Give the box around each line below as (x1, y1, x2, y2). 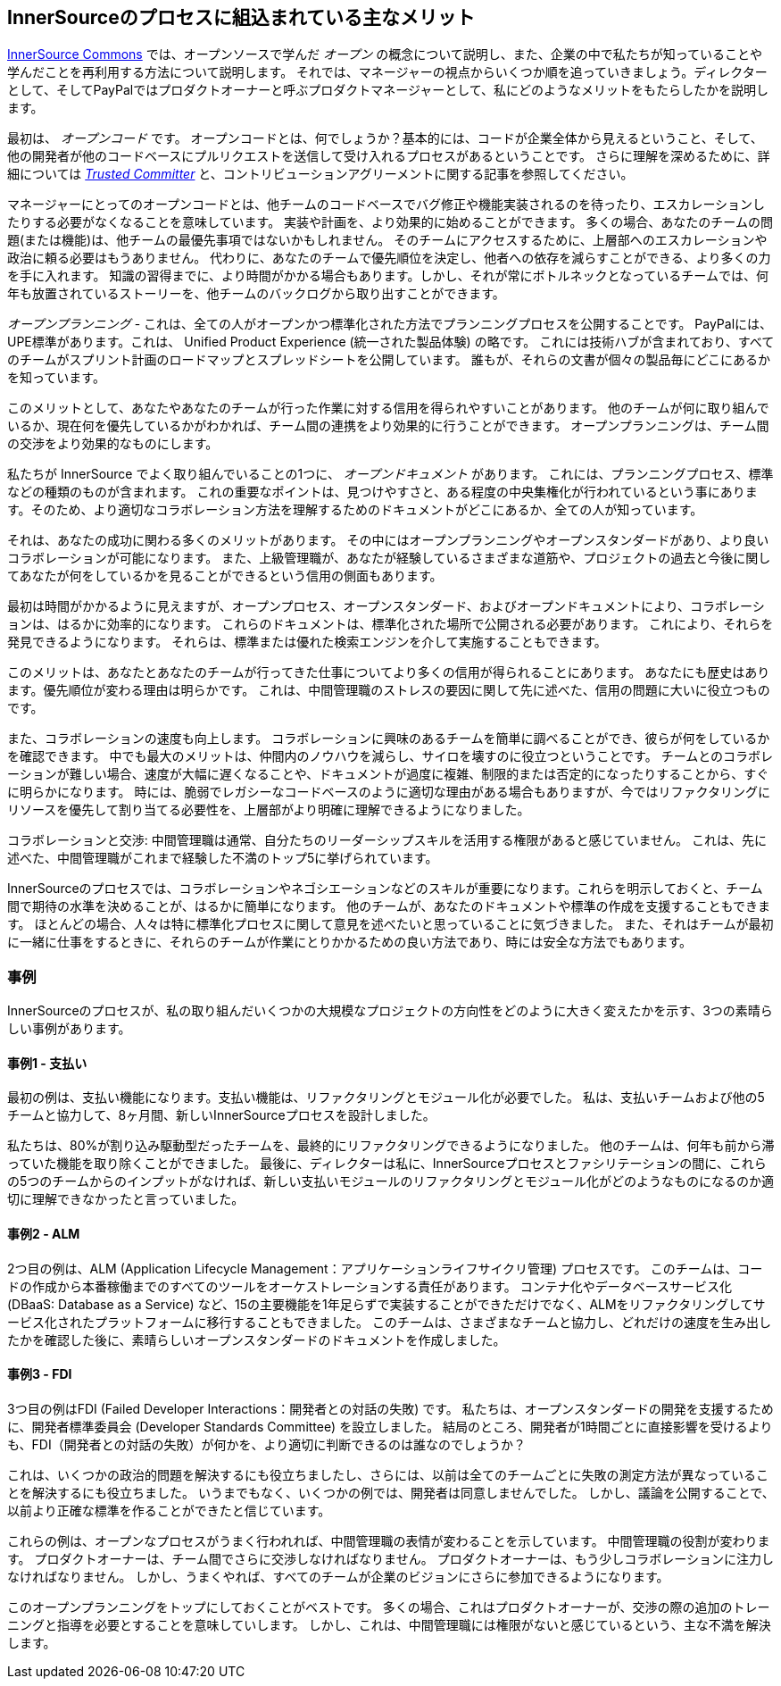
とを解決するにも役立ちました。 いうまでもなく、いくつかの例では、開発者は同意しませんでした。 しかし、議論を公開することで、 (7, 1484, 775, 1500)
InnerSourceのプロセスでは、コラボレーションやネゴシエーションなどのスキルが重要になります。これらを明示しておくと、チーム (7, 881, 763, 897)
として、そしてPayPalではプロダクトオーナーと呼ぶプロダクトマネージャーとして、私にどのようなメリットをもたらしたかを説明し (7, 82, 769, 98)
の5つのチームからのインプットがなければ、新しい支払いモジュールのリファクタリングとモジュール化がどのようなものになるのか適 (7, 1173, 774, 1189)
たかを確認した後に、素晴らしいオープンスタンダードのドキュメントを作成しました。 (7, 1331, 506, 1348)
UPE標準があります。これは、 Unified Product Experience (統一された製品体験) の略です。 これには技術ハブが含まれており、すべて (7, 334, 775, 350)
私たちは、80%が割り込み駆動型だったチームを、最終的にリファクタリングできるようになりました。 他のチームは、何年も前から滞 (7, 1138, 775, 1154)
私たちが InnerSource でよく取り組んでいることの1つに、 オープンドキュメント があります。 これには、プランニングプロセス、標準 (7, 466, 774, 482)
